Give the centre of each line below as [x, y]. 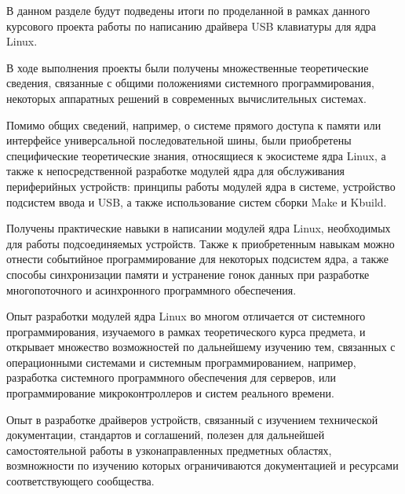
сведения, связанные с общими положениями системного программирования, [190, 83]
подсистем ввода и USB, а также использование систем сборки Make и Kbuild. [197, 201]
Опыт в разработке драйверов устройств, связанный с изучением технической [192, 419]
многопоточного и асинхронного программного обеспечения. [151, 289]
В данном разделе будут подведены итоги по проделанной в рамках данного [188, 10]
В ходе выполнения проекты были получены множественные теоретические [188, 67]
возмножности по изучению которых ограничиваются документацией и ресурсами [202, 465]
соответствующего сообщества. [80, 481]
